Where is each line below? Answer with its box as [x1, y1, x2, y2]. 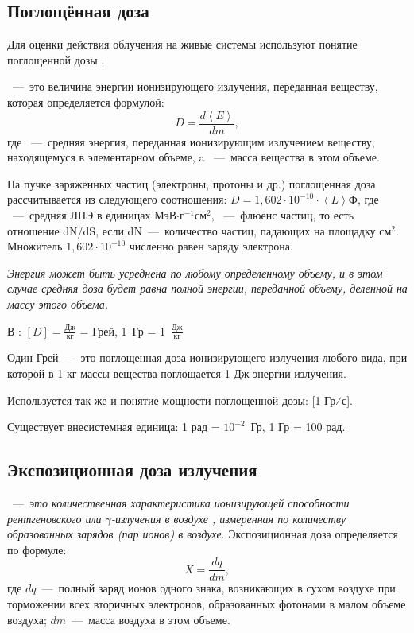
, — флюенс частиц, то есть [211, 207, 354, 223]
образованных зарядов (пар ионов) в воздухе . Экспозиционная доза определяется [7, 526, 398, 542]
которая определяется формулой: [7, 93, 164, 110]
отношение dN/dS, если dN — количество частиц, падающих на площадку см [7, 222, 392, 239]
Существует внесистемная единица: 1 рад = [7, 418, 220, 435]
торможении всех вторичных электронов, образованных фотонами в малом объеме [7, 596, 406, 612]
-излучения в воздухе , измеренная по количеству [110, 510, 346, 526]
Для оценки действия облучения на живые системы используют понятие [7, 36, 358, 52]
